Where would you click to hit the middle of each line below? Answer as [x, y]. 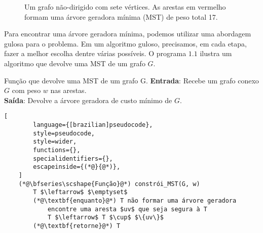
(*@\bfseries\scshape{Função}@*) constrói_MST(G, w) [109, 184]
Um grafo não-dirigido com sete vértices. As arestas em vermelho [125, 7]
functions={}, [57, 150]
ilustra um [216, 53]
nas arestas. [68, 90]
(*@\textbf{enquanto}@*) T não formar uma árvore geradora [135, 200]
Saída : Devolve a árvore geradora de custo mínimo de [88, 100]
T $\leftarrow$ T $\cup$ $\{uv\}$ [105, 218]
